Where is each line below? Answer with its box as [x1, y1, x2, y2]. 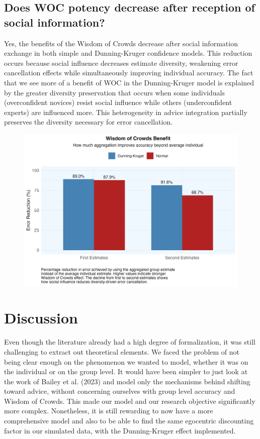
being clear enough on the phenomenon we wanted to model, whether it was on [4, 356, 248, 367]
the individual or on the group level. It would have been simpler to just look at [4, 366, 248, 377]
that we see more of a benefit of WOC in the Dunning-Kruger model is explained [4, 77, 254, 87]
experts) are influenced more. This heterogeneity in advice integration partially [4, 106, 247, 117]
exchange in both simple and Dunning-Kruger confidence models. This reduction [4, 48, 252, 58]
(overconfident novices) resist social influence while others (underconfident [4, 97, 232, 107]
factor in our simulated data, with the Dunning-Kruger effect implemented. [4, 425, 236, 435]
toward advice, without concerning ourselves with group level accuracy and [4, 386, 235, 396]
